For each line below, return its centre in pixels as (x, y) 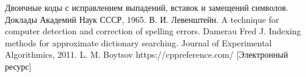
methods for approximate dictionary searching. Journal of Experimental (138, 42)
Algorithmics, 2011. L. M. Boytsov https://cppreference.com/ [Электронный (147, 54)
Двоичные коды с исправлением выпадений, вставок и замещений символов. (147, 7)
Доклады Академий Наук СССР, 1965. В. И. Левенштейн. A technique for (142, 19)
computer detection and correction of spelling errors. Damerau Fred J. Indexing (153, 31)
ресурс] (18, 66)
